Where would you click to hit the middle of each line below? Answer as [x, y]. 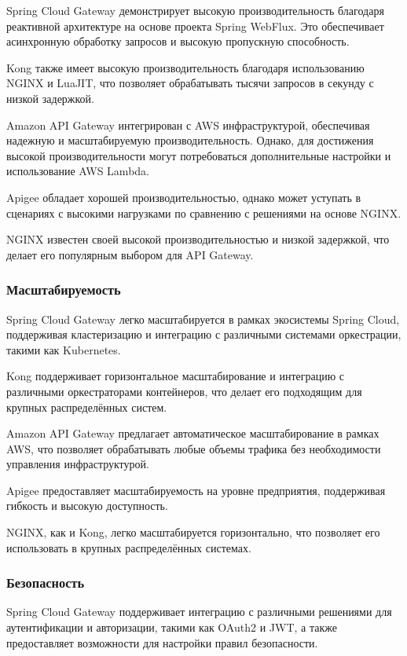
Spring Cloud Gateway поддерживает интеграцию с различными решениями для [199, 612]
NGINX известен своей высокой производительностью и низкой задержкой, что [198, 239]
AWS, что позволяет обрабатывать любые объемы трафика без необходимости [194, 448]
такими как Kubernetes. [64, 349]
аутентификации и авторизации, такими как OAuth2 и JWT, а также [172, 627]
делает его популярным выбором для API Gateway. [130, 254]
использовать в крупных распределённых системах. [129, 547]
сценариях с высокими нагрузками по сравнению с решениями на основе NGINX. [204, 213]
